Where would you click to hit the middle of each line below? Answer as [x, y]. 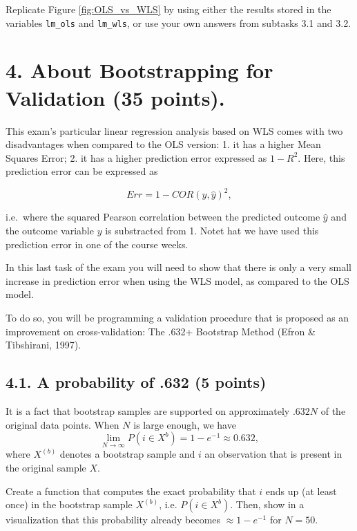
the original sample [46, 467]
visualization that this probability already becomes [113, 520]
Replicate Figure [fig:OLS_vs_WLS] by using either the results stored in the [168, 9]
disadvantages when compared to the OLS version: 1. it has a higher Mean [163, 144]
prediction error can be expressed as [82, 171]
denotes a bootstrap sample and [127, 454]
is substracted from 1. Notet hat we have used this [212, 231]
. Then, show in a [267, 504]
